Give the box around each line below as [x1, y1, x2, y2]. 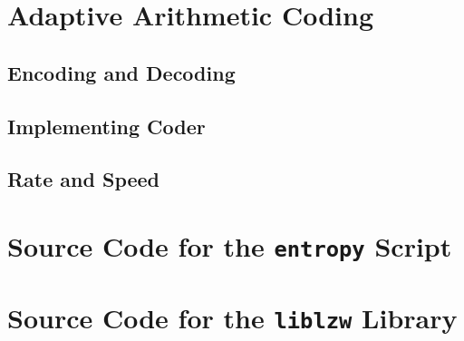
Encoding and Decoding [7, 58, 236, 86]
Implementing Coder [7, 112, 206, 140]
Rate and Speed [7, 165, 160, 193]
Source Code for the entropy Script [7, 227, 452, 264]
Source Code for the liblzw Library [7, 299, 458, 336]
